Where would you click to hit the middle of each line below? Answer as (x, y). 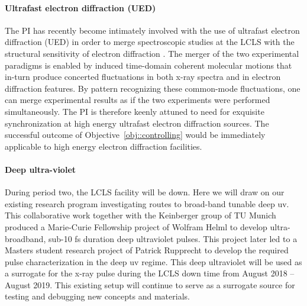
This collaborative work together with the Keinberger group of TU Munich (140, 215)
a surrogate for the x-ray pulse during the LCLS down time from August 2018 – (150, 273)
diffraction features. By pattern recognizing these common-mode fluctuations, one (153, 88)
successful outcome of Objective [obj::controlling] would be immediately (135, 135)
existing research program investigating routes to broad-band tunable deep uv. (147, 203)
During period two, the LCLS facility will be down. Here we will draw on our (145, 192)
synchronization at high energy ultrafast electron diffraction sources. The (137, 123)
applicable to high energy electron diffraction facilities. (104, 146)
